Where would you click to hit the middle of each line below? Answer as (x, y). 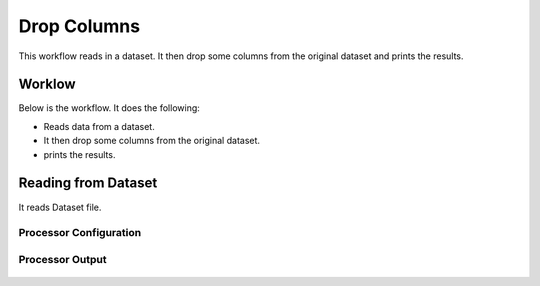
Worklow (47, 84)
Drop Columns (79, 26)
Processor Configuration (80, 233)
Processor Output (62, 259)
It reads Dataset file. (60, 207)
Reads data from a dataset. (99, 126)
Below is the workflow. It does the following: (109, 108)
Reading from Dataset (88, 183)
